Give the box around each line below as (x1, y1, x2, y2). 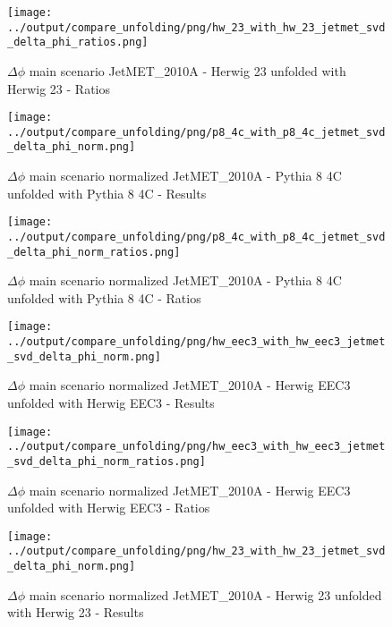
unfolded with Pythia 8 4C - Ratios (7, 288, 201, 307)
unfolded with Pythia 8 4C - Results (7, 183, 207, 202)
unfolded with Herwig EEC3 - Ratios (7, 498, 210, 517)
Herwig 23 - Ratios (7, 79, 111, 97)
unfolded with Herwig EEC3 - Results (7, 394, 215, 412)
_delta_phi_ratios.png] (7, 36, 149, 49)
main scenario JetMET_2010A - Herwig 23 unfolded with (29, 61, 346, 80)
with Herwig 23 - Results (7, 603, 144, 622)
